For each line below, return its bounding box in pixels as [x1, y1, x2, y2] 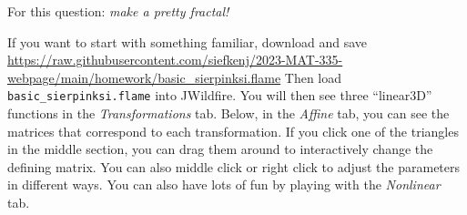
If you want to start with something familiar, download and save [7, 32, 368, 51]
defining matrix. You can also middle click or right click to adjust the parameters [7, 157, 461, 176]
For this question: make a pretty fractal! [7, 2, 229, 20]
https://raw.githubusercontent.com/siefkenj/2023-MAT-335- [7, 50, 343, 69]
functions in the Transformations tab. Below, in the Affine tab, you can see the [7, 104, 450, 123]
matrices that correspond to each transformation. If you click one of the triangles [7, 121, 459, 140]
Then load [284, 67, 342, 87]
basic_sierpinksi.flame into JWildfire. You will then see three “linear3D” [7, 86, 432, 105]
